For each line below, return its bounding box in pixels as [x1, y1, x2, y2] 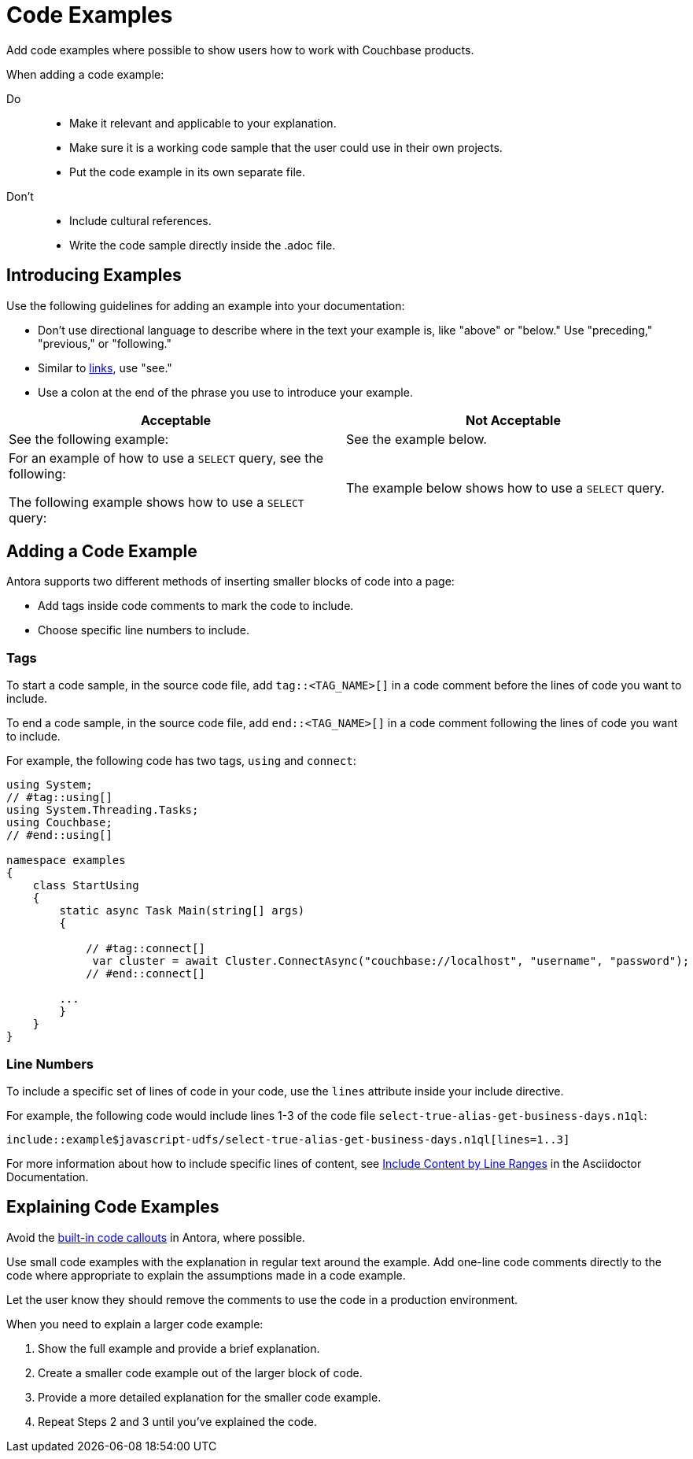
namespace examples [6, 854, 126, 867]
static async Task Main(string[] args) [59, 904, 305, 918]
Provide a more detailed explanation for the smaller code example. [38, 1390, 382, 1404]
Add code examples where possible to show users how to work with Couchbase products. [6, 42, 474, 57]
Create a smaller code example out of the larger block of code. [38, 1365, 363, 1380]
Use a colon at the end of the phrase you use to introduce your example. [38, 385, 413, 399]
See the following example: [9, 430, 169, 447]
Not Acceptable [466, 412, 561, 428]
